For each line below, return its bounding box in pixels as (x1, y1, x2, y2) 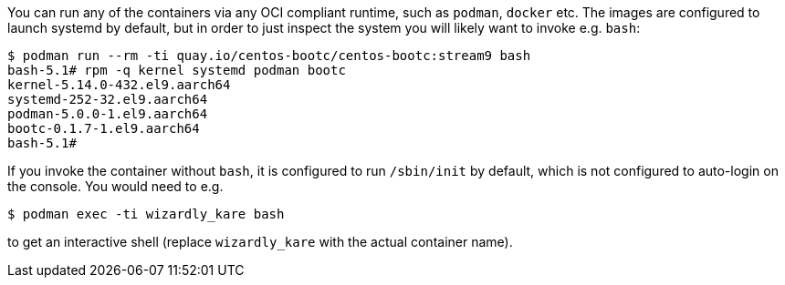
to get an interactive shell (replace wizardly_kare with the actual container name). (7, 234, 513, 249)
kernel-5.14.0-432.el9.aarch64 (7, 77, 231, 92)
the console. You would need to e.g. (7, 178, 224, 194)
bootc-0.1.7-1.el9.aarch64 (7, 121, 200, 136)
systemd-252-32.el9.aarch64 (7, 92, 208, 107)
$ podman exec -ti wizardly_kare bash (7, 207, 285, 221)
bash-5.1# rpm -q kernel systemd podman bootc (7, 63, 346, 77)
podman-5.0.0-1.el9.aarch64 (7, 107, 208, 121)
